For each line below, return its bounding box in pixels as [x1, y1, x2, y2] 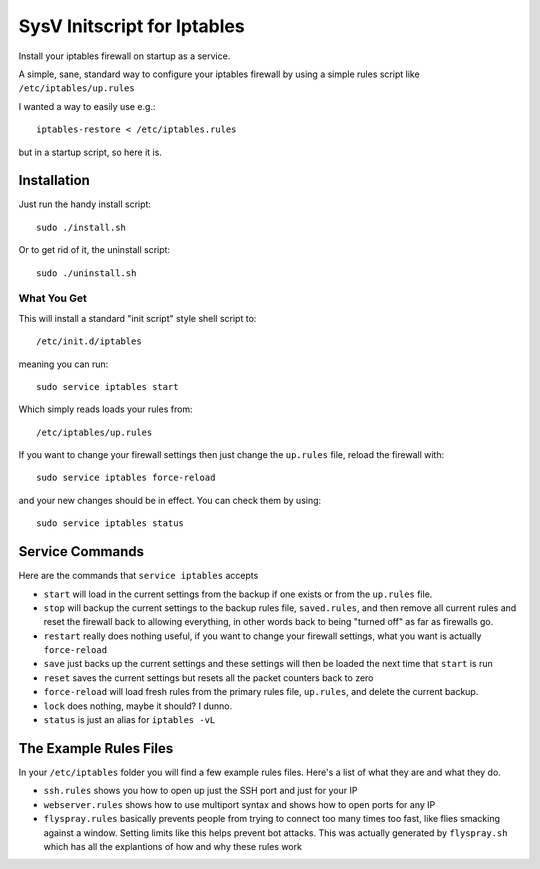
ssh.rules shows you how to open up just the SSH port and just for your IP [43, 785, 358, 797]
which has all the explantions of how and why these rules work [43, 840, 302, 852]
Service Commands [18, 543, 145, 560]
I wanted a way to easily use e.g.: [18, 100, 156, 112]
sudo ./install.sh [36, 221, 127, 233]
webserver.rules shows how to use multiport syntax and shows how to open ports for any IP [43, 798, 436, 810]
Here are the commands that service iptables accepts [18, 570, 259, 582]
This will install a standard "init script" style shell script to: [18, 312, 257, 324]
